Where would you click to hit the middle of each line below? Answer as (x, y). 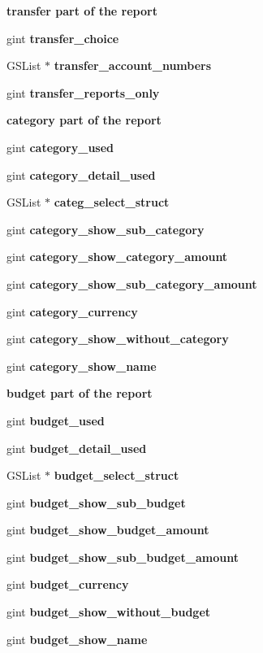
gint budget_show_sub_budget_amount (123, 557)
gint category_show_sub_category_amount (132, 283)
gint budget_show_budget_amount (108, 530)
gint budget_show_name (77, 639)
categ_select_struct (112, 202)
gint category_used (60, 147)
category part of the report (84, 120)
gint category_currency (72, 311)
